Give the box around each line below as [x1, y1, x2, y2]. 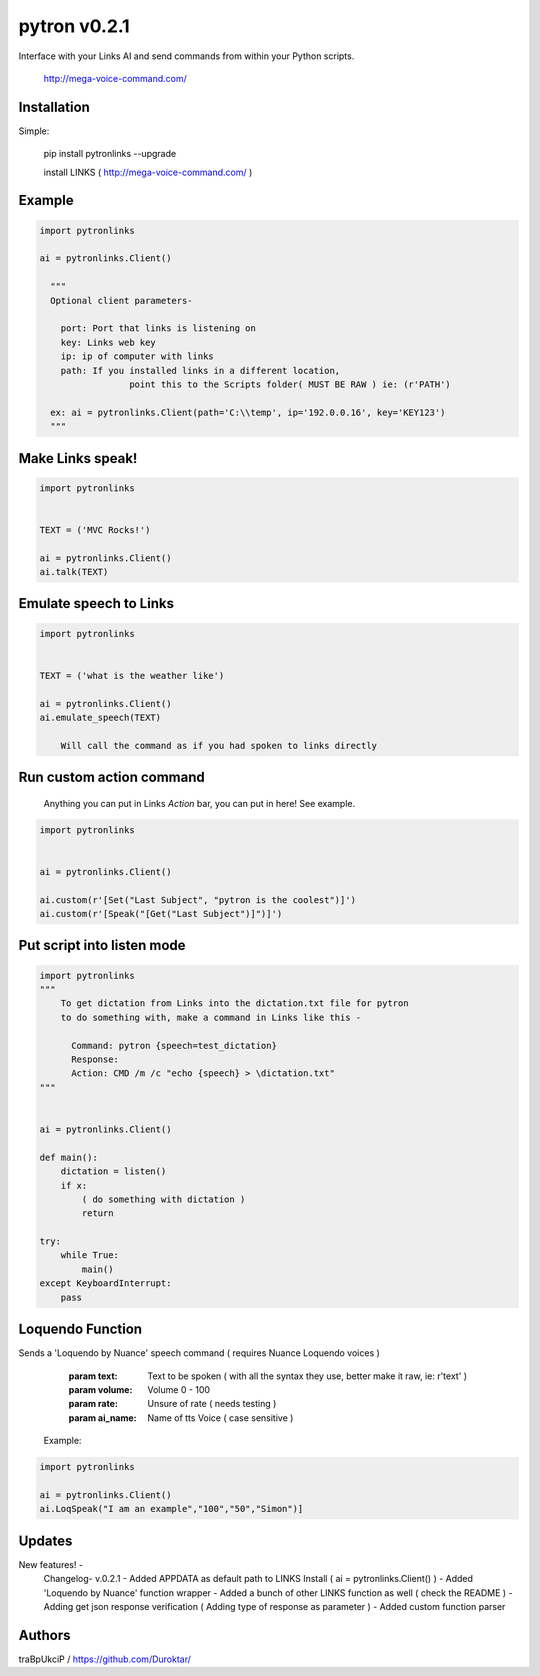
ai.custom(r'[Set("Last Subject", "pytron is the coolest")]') [39, 894, 357, 905]
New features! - [18, 1558, 84, 1570]
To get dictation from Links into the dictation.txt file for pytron [60, 998, 409, 1009]
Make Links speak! [18, 450, 138, 467]
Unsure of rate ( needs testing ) [147, 1398, 277, 1410]
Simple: [18, 125, 50, 137]
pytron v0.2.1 [18, 15, 130, 37]
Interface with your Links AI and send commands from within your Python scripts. [18, 50, 355, 62]
